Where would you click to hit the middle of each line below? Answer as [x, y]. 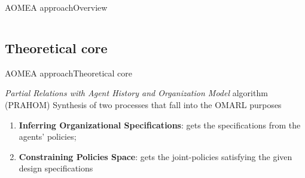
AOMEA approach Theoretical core [69, 73]
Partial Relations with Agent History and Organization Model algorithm [136, 93]
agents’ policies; [48, 136]
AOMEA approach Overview [56, 7]
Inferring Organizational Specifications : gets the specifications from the [160, 125]
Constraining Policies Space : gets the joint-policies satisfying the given [155, 156]
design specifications [56, 168]
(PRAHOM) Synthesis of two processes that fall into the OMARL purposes [143, 104]
